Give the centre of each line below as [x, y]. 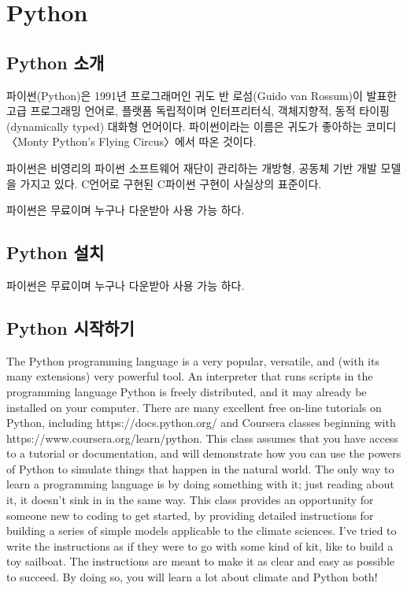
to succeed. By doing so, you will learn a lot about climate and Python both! [192, 577]
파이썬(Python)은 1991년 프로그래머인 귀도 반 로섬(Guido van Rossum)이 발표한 [202, 95]
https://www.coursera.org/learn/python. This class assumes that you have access [202, 438]
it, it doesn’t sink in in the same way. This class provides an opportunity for [190, 500]
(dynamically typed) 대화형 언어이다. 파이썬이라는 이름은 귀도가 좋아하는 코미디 [202, 126]
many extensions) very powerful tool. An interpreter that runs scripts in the [190, 376]
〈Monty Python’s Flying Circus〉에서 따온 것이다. [131, 141]
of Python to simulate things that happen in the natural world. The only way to [200, 468]
